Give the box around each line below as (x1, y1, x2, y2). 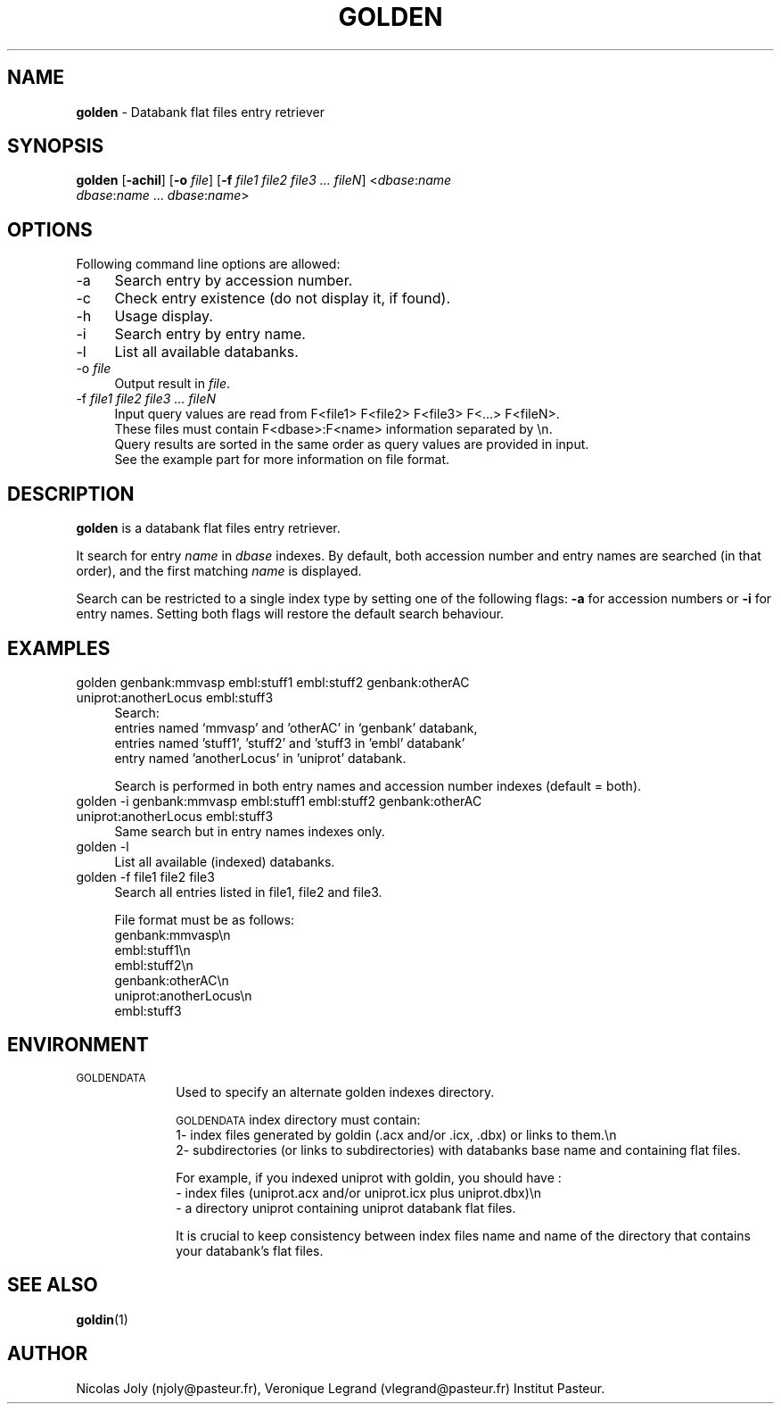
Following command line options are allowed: (76, 256, 341, 272)
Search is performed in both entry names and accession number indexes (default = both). (114, 777, 642, 793)
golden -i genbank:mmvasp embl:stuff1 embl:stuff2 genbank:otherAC (76, 793, 482, 809)
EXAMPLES (7, 636, 111, 660)
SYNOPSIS (7, 135, 104, 158)
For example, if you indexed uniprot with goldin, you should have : (176, 1169, 562, 1185)
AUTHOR (7, 1342, 88, 1365)
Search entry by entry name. (114, 325, 306, 344)
